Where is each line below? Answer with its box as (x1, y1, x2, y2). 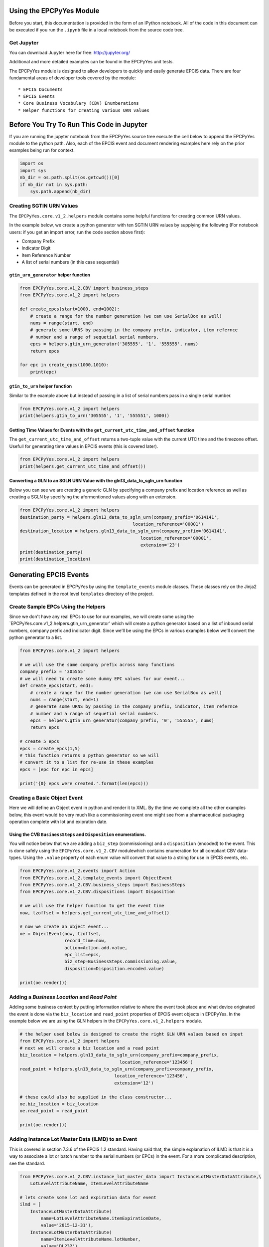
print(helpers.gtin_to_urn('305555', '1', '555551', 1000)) (19, 413, 170, 418)
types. (9, 854, 22, 860)
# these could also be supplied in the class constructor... (19, 1094, 172, 1100)
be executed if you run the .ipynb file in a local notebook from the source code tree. (9, 26, 184, 32)
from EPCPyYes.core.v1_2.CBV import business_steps (19, 285, 149, 291)
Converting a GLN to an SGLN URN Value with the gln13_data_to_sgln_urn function (9, 478, 183, 484)
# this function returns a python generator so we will (19, 753, 159, 758)
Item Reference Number (21, 252, 71, 258)
